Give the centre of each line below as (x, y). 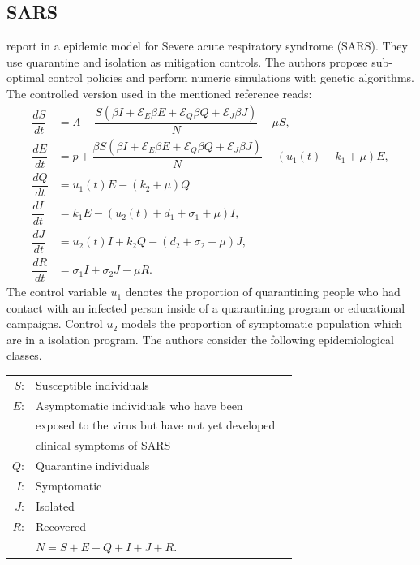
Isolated (55, 505)
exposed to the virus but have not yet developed (155, 425)
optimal (26, 78)
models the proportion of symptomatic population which (262, 323)
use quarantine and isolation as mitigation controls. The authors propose (187, 61)
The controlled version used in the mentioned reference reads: (159, 93)
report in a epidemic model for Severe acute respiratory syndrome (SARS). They (207, 46)
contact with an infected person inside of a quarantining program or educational (206, 307)
